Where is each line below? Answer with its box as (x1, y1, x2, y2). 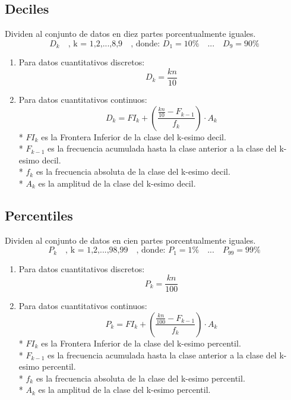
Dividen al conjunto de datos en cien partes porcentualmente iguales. (5, 234, 256, 246)
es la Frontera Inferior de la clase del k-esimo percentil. (41, 336, 241, 349)
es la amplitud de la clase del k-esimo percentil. (38, 383, 211, 396)
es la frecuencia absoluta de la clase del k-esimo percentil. (36, 371, 245, 384)
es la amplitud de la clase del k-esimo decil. (38, 177, 196, 189)
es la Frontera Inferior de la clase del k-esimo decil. (41, 130, 226, 143)
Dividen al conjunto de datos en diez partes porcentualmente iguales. (5, 27, 256, 40)
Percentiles (5, 206, 73, 224)
